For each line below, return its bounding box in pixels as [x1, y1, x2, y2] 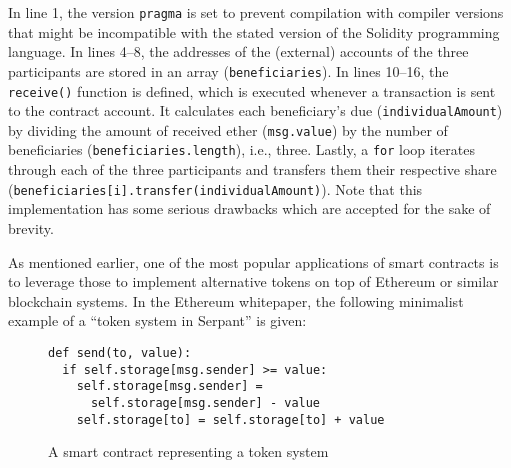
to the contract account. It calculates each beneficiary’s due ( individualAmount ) [8, 100, 503, 121]
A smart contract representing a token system [48, 441, 329, 462]
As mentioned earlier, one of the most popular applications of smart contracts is [8, 251, 499, 272]
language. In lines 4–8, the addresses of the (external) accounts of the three [8, 41, 469, 62]
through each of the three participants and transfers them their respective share [8, 159, 497, 180]
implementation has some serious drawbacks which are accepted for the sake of [8, 198, 491, 219]
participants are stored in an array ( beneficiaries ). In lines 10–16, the [8, 60, 449, 81]
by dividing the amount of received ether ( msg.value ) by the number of [8, 119, 448, 140]
